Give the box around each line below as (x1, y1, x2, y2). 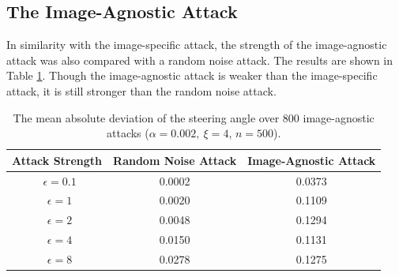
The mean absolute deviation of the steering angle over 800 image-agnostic (13, 109, 375, 125)
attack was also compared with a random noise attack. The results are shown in (6, 51, 393, 68)
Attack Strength (12, 152, 103, 168)
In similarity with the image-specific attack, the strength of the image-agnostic (6, 36, 387, 53)
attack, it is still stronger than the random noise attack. (6, 82, 277, 99)
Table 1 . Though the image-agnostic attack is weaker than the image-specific (6, 67, 378, 84)
